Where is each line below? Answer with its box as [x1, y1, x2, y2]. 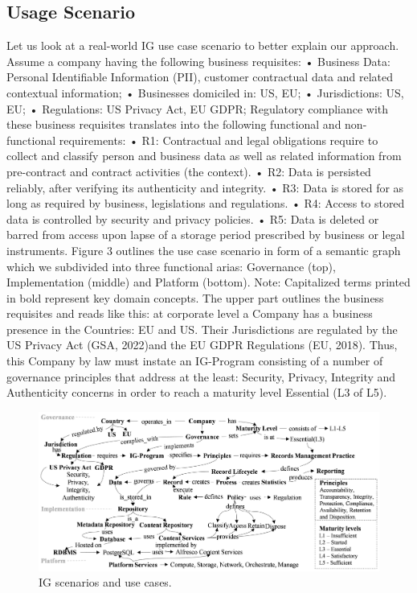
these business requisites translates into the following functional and [6, 116, 341, 133]
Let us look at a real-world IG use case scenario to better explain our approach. [6, 37, 399, 54]
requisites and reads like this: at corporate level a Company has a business [6, 305, 373, 322]
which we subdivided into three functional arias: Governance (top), [6, 257, 336, 274]
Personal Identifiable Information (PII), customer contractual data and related [6, 68, 394, 85]
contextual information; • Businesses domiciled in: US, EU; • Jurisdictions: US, [6, 84, 404, 101]
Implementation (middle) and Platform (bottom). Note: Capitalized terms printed [6, 274, 411, 290]
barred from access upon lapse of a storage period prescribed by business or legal [6, 226, 405, 243]
